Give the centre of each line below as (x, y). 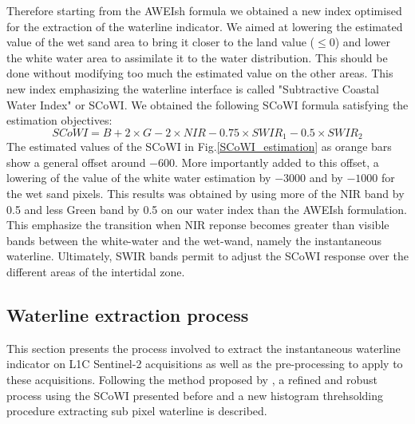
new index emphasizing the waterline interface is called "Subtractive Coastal (193, 88)
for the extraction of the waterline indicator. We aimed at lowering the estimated (205, 26)
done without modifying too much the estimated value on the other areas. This (200, 73)
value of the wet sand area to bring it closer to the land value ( (161, 42)
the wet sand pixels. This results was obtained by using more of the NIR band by (206, 193)
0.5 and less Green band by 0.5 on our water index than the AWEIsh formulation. (207, 209)
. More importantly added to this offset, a (277, 162)
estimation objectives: (59, 120)
